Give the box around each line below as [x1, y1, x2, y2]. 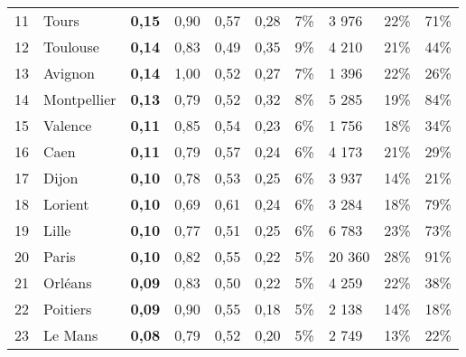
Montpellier [43, 89, 116, 109]
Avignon [43, 62, 95, 83]
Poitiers [43, 298, 92, 319]
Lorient [43, 193, 89, 214]
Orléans [43, 272, 92, 293]
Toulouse [43, 36, 99, 57]
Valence [43, 115, 92, 136]
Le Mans [43, 324, 98, 345]
